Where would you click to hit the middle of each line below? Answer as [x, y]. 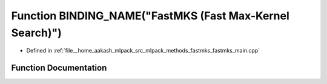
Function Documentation [59, 68]
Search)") [36, 33]
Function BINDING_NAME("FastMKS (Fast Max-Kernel [150, 16]
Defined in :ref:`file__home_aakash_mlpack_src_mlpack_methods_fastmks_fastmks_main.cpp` [143, 51]
